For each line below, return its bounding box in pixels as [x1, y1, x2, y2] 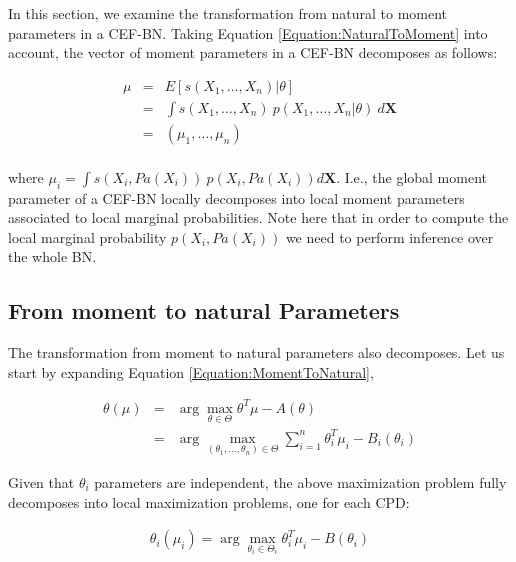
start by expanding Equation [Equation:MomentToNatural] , [8, 361, 374, 382]
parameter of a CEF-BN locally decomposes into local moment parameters [8, 187, 465, 208]
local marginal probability [8, 226, 167, 247]
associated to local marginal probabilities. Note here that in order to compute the [8, 207, 509, 228]
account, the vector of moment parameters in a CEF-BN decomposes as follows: [8, 42, 498, 63]
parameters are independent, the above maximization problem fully [94, 471, 507, 492]
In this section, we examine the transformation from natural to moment [8, 3, 448, 23]
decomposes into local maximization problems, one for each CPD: [8, 491, 410, 512]
